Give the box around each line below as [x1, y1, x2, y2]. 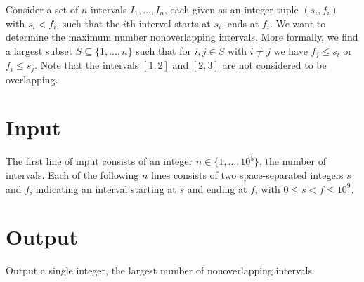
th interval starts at [126, 15, 211, 30]
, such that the [56, 15, 120, 30]
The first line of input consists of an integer [6, 154, 193, 168]
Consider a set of [6, 2, 79, 16]
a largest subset [6, 43, 73, 58]
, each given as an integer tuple [164, 2, 299, 16]
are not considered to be [222, 58, 327, 72]
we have [273, 43, 308, 58]
